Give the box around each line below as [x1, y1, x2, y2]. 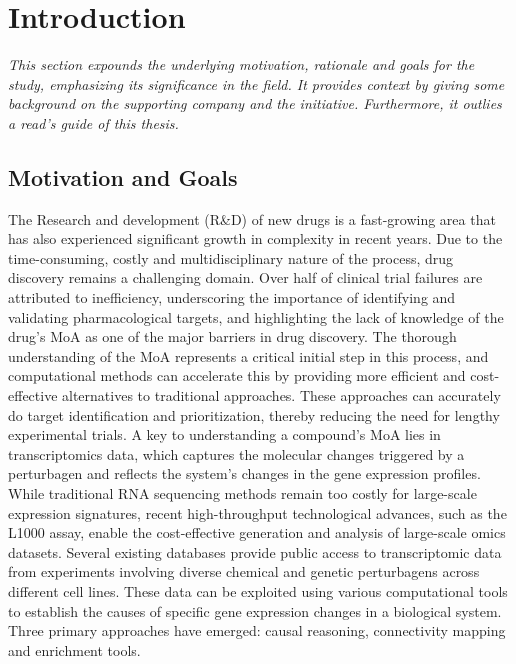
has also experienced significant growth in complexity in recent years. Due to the [8, 228, 503, 249]
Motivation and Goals [8, 161, 238, 192]
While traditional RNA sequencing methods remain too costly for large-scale [8, 483, 477, 504]
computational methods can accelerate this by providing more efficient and [8, 365, 466, 386]
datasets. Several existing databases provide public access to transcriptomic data [8, 541, 502, 562]
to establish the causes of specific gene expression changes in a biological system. [8, 600, 502, 621]
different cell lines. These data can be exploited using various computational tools [8, 580, 508, 601]
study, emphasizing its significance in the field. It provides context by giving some [8, 73, 505, 94]
